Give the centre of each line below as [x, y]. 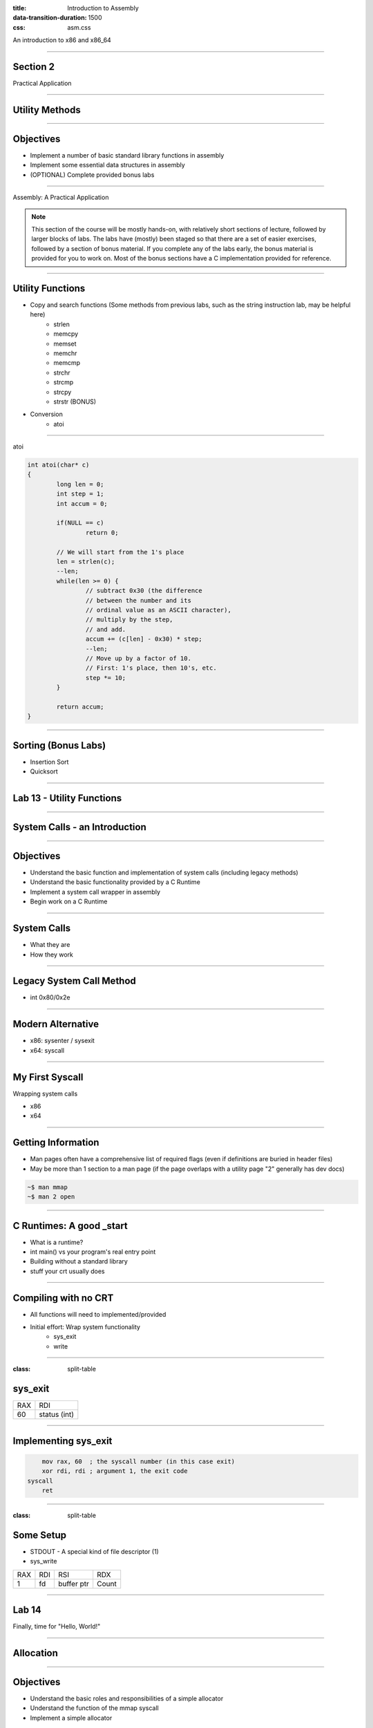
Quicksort [44, 771]
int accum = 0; [82, 504]
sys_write [44, 1561]
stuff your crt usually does [67, 1271]
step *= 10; [106, 678]
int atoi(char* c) [58, 465]
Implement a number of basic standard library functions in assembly [127, 155]
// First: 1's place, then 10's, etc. [151, 668]
